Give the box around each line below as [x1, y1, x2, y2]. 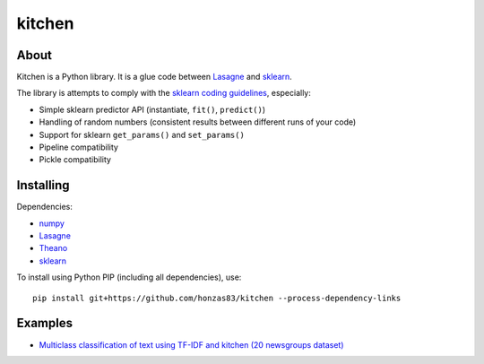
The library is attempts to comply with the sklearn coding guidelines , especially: [16, 88, 311, 99]
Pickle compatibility [39, 154, 112, 165]
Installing [16, 178, 71, 193]
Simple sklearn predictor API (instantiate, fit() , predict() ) [39, 104, 266, 115]
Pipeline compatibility [39, 142, 118, 152]
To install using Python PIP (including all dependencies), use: [16, 272, 242, 282]
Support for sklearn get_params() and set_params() [39, 129, 246, 140]
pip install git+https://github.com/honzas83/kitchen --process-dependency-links [32, 292, 402, 303]
